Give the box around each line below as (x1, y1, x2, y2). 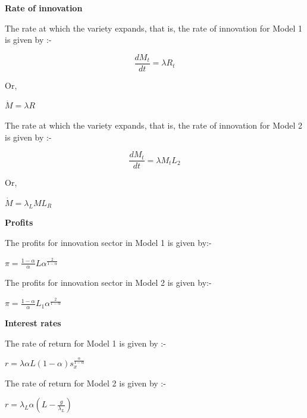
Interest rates (5, 316, 61, 329)
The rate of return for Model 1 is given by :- (5, 336, 166, 349)
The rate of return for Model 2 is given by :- (5, 376, 166, 389)
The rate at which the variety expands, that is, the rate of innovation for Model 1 (5, 21, 303, 34)
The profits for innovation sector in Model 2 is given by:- (5, 276, 212, 289)
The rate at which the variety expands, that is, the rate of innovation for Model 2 (5, 119, 303, 132)
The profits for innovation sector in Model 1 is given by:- (5, 236, 212, 249)
